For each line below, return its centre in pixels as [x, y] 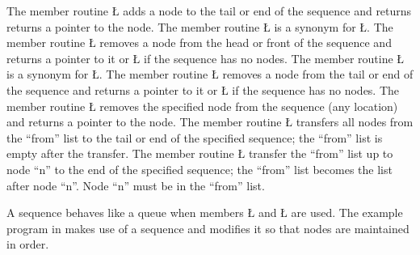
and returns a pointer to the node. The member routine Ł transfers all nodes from [210, 122]
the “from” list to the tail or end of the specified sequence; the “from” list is [195, 137]
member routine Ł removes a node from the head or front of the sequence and [199, 42]
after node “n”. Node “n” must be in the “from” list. [136, 185]
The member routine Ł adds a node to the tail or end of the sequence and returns [209, 11]
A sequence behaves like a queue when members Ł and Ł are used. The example [205, 212]
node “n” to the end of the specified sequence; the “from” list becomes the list [199, 169]
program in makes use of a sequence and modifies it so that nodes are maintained [208, 228]
